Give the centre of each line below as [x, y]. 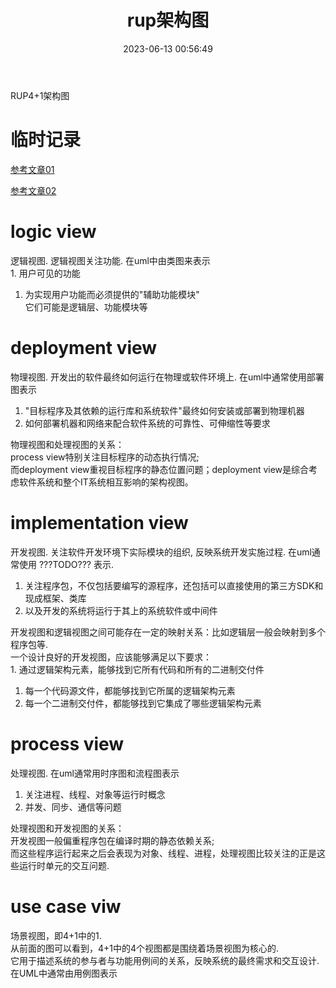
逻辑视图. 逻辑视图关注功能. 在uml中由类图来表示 [110, 260]
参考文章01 [32, 169]
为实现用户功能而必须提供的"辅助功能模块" [112, 294]
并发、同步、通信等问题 [73, 807]
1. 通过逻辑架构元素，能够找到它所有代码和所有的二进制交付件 [137, 669]
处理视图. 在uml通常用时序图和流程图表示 [95, 773]
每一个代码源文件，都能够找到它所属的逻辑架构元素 [130, 690]
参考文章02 [33, 190]
